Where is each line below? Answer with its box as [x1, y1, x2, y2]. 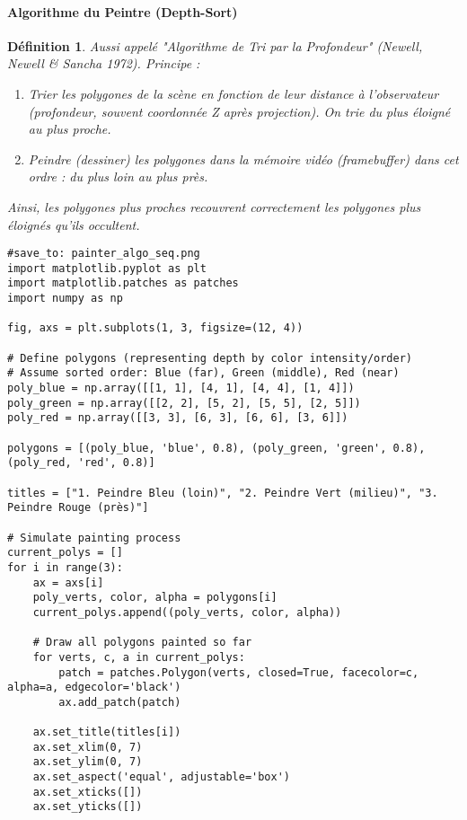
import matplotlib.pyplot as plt [7, 261, 207, 275]
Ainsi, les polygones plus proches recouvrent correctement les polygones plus [7, 197, 421, 216]
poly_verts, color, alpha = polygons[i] [32, 591, 278, 604]
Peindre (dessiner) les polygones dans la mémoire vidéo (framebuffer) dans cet [28, 149, 459, 168]
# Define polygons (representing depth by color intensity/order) [7, 351, 413, 365]
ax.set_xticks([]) [32, 785, 143, 798]
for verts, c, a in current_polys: [32, 650, 245, 664]
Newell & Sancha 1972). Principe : [7, 54, 200, 73]
